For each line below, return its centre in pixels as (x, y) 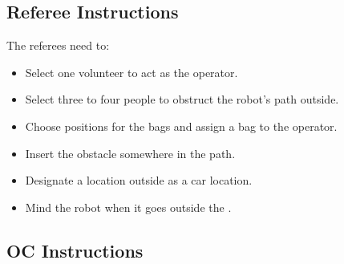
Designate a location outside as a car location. (139, 180)
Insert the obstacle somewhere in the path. (130, 153)
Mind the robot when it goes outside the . (128, 207)
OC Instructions (75, 250)
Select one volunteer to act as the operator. (132, 72)
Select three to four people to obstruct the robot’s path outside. (182, 99)
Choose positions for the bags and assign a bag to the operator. (181, 126)
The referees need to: (58, 45)
